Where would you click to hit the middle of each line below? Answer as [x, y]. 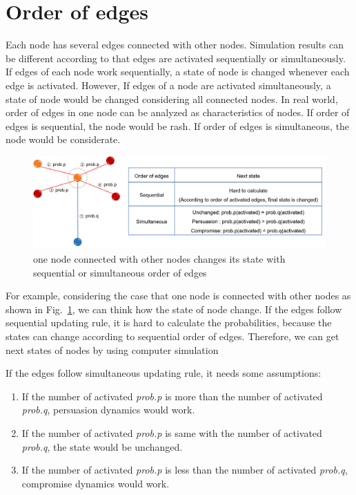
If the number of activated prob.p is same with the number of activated [172, 432]
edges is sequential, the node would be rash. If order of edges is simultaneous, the [178, 125]
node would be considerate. [63, 139]
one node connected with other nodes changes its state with [159, 259]
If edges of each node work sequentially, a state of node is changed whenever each [178, 72]
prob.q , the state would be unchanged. [102, 446]
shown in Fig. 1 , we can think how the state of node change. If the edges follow [174, 309]
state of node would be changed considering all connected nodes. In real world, [172, 99]
